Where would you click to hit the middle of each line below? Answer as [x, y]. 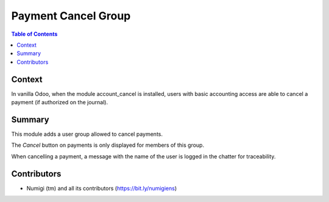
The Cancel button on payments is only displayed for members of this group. [108, 145]
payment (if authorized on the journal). [60, 103]
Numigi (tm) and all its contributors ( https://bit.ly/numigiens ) [102, 188]
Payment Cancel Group [71, 16]
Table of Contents [34, 34]
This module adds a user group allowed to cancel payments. [87, 134]
